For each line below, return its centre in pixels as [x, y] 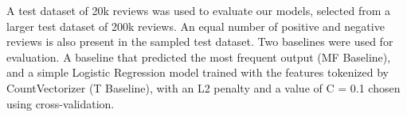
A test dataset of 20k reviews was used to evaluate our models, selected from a [199, 10]
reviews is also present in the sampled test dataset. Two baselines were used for [200, 42]
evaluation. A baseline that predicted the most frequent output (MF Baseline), [199, 57]
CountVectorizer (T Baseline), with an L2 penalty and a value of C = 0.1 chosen [203, 87]
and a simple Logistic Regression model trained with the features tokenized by [198, 72]
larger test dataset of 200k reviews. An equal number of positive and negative [196, 26]
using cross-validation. [61, 103]
